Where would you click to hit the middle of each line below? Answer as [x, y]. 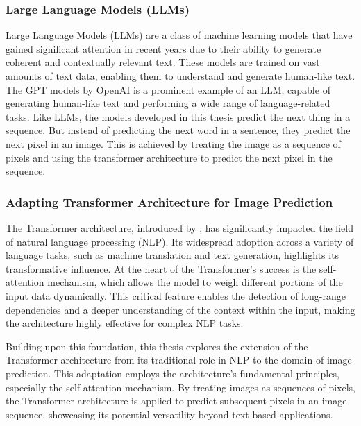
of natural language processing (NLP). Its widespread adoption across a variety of [180, 241]
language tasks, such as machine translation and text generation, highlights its [173, 255]
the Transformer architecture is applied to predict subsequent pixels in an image [176, 401]
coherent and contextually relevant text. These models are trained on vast [163, 62]
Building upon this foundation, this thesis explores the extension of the [157, 346]
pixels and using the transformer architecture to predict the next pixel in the [169, 157]
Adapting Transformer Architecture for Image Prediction [169, 202]
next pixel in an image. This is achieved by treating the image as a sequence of [173, 143]
